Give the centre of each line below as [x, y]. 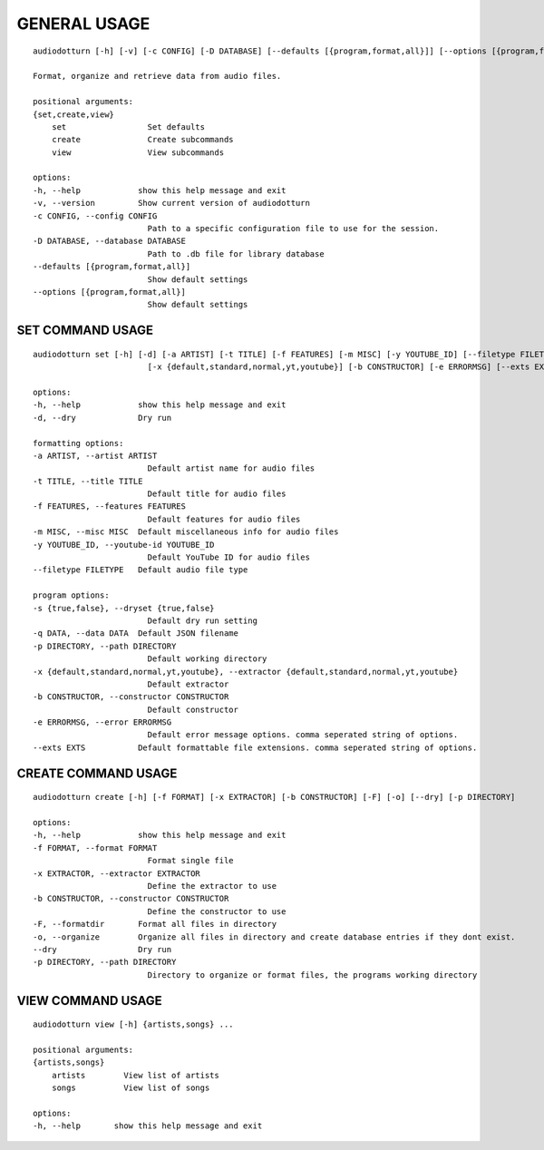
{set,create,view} [74, 114]
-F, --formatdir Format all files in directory [155, 924]
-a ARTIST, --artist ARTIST [95, 455]
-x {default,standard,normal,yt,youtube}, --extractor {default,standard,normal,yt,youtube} [246, 672]
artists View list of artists [135, 1075]
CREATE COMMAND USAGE [97, 773]
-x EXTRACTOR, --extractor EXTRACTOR [117, 873]
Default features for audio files [224, 519]
